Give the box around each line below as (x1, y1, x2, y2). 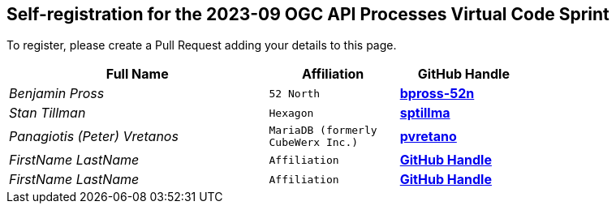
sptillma (399, 105, 450, 122)
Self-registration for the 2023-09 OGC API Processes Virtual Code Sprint (6, 4, 610, 24)
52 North (269, 87, 321, 100)
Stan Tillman (9, 105, 86, 122)
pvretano (399, 128, 457, 145)
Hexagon (269, 106, 314, 119)
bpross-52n (399, 85, 475, 102)
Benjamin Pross (9, 85, 105, 102)
